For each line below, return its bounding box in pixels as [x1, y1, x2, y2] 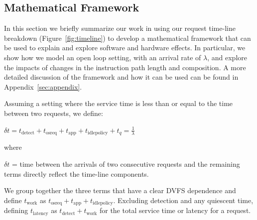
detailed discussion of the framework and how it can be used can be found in [4, 72, 239, 82]
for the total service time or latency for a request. [99, 205, 251, 216]
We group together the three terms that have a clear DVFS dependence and [4, 185, 236, 196]
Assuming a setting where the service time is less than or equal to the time [4, 98, 233, 109]
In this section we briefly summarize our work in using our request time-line [4, 23, 236, 33]
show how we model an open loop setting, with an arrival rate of [4, 52, 201, 62]
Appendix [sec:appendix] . [4, 81, 82, 92]
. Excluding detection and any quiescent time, [113, 195, 254, 205]
